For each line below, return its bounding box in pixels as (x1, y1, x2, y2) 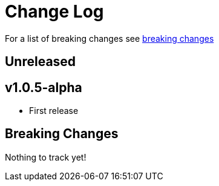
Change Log (5, 1, 104, 22)
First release (29, 105, 79, 116)
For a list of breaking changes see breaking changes (5, 33, 214, 44)
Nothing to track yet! (5, 151, 87, 162)
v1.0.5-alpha (5, 79, 82, 95)
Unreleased (5, 54, 76, 70)
